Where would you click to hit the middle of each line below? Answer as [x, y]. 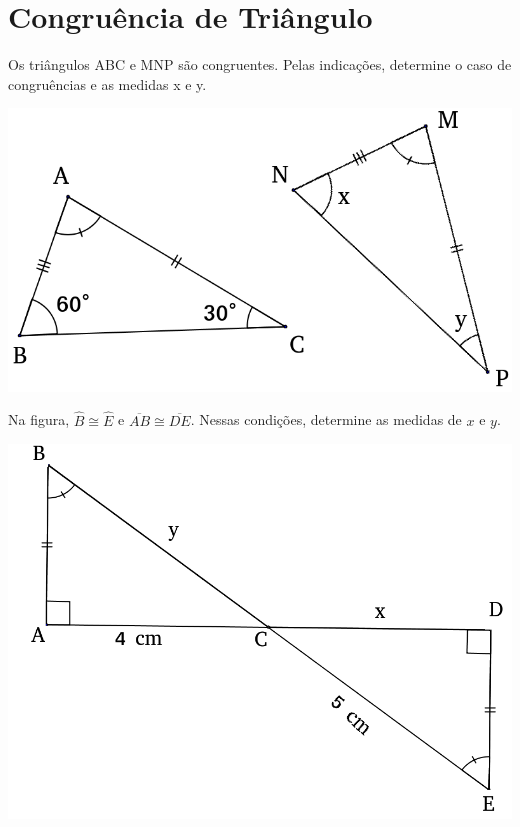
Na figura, [39, 419]
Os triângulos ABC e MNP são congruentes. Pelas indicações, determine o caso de [260, 64]
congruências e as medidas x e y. [107, 83]
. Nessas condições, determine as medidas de [326, 419]
